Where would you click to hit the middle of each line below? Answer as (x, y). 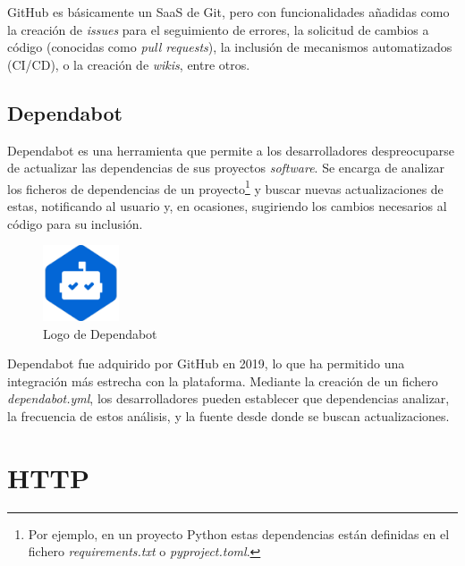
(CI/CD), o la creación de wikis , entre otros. (129, 64)
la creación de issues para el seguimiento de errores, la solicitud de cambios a (218, 29)
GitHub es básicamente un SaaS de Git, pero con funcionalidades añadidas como (228, 12)
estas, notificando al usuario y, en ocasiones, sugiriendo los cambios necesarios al (227, 206)
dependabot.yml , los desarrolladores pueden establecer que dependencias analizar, (228, 398)
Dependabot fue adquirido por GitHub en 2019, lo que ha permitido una (206, 363)
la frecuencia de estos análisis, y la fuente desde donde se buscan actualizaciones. (228, 415)
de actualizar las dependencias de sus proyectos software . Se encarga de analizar (226, 168)
